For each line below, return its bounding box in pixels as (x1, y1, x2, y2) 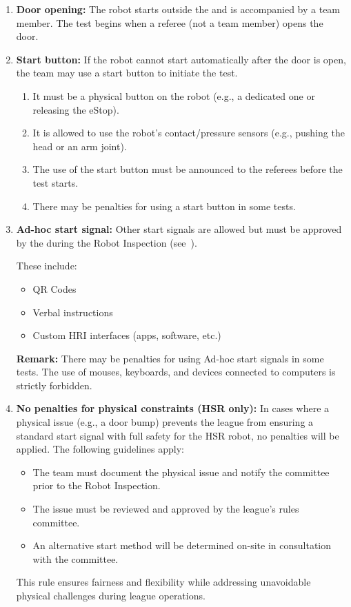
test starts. (32, 175, 79, 189)
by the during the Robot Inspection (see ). (16, 235, 197, 249)
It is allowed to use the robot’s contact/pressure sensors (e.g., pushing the (32, 125, 345, 140)
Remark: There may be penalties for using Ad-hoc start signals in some (16, 351, 324, 365)
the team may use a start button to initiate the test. (16, 65, 238, 80)
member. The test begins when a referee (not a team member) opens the (16, 15, 323, 30)
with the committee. (32, 551, 119, 566)
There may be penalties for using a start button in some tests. (32, 198, 296, 213)
